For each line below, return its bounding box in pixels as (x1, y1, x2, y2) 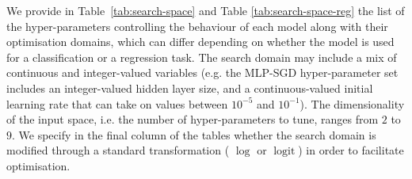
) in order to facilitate (298, 142, 404, 158)
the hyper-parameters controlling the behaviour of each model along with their (6, 17, 388, 34)
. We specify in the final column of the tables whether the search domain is (12, 126, 376, 143)
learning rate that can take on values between (6, 95, 228, 112)
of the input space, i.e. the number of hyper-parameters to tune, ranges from (6, 111, 379, 128)
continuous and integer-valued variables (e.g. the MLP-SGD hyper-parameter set (6, 64, 399, 81)
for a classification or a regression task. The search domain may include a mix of (6, 48, 397, 65)
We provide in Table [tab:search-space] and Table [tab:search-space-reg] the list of (6, 2, 405, 18)
